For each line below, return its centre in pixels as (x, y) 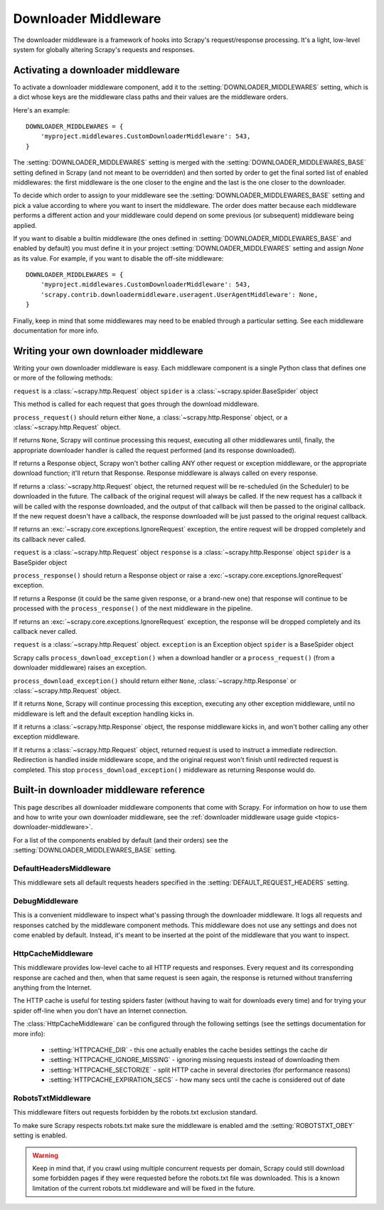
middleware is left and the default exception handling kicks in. (104, 714)
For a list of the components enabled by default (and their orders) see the (121, 840)
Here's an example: (42, 110)
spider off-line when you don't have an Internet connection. (100, 1011)
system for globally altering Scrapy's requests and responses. (104, 49)
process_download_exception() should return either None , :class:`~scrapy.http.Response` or (155, 681)
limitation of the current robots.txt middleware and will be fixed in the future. (144, 1188)
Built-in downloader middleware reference (109, 790)
